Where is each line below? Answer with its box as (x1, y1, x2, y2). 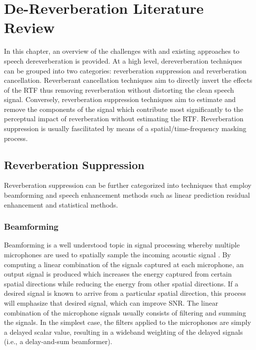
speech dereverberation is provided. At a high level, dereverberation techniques (4, 55, 242, 66)
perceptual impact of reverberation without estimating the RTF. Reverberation (4, 113, 244, 124)
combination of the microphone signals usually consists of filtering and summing (4, 307, 246, 317)
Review (4, 17, 55, 37)
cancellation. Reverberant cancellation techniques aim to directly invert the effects (4, 75, 253, 85)
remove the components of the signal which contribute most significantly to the (4, 104, 243, 114)
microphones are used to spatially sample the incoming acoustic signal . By (4, 249, 231, 260)
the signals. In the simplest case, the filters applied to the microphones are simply (4, 317, 251, 327)
